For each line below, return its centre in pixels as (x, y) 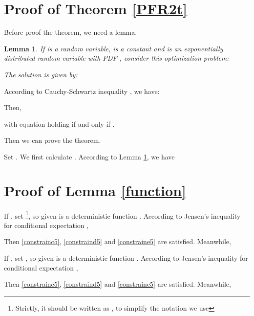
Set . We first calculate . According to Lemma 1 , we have (89, 156)
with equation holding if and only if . (59, 124)
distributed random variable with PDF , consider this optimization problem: (116, 58)
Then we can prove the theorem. (53, 140)
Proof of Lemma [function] (95, 190)
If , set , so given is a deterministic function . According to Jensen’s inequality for (126, 258)
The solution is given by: (41, 74)
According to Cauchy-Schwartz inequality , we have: (82, 91)
